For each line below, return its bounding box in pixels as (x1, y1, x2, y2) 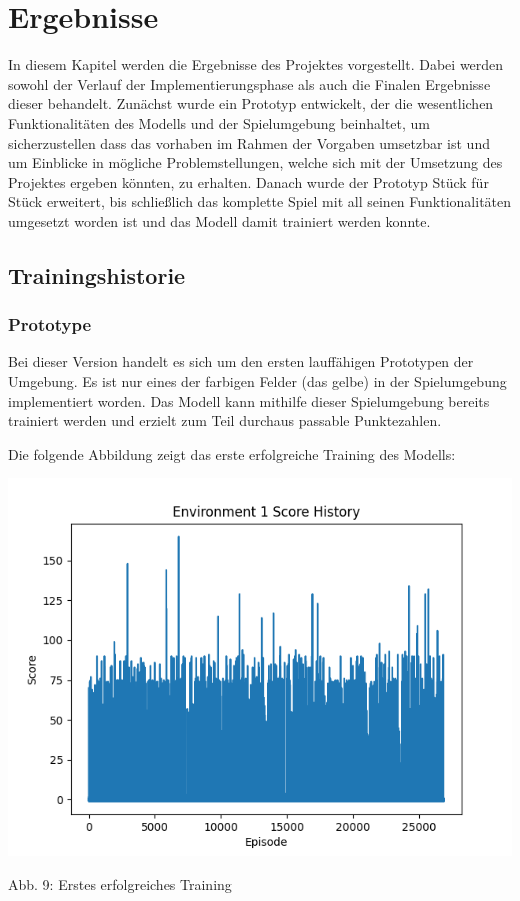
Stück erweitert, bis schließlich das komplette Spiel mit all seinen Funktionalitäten (8, 191, 512, 212)
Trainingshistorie (8, 259, 186, 290)
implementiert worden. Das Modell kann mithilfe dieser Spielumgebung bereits (8, 390, 490, 411)
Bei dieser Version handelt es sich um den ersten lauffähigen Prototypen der (8, 351, 474, 372)
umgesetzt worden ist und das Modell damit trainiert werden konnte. (8, 210, 431, 231)
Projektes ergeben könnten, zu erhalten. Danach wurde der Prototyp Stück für (8, 171, 489, 192)
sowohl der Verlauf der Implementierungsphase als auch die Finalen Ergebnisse (8, 73, 491, 94)
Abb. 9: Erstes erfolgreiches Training (8, 874, 232, 895)
